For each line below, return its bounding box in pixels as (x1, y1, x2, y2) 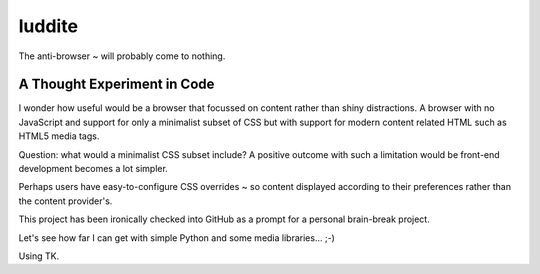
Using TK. (18, 250, 60, 262)
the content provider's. (18, 195, 113, 207)
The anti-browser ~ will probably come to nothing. (18, 50, 226, 62)
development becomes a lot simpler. (18, 163, 169, 175)
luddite (18, 15, 79, 37)
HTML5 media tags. (18, 130, 100, 142)
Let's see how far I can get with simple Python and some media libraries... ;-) (18, 231, 335, 244)
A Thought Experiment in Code (18, 76, 215, 93)
